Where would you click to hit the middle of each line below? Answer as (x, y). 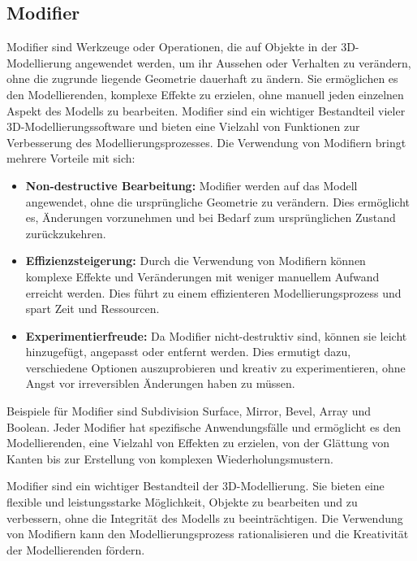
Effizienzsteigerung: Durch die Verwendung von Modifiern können (196, 261)
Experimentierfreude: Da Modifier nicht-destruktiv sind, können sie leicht (216, 335)
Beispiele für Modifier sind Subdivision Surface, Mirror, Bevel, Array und (189, 411)
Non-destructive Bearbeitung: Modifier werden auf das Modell (191, 185)
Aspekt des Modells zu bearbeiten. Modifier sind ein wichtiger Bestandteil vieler (206, 110)
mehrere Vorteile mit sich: (71, 158)
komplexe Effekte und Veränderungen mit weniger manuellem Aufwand (202, 276)
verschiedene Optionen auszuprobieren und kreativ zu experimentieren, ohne (215, 367)
